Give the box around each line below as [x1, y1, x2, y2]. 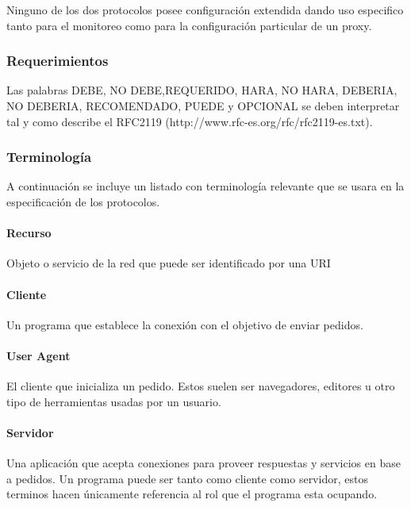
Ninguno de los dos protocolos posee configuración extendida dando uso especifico [6, 2, 404, 17]
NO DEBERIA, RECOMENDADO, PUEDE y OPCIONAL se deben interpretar [6, 98, 400, 113]
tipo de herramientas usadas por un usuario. [6, 393, 221, 409]
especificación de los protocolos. [6, 194, 160, 209]
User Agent [6, 347, 71, 363]
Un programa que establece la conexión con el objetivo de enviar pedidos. [6, 316, 363, 332]
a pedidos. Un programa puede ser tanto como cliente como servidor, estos [6, 470, 368, 486]
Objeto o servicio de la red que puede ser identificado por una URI [6, 255, 331, 271]
